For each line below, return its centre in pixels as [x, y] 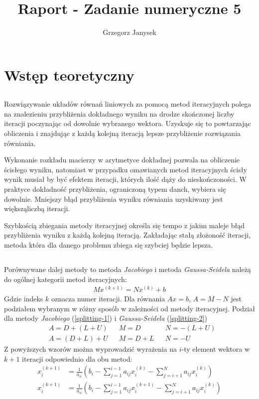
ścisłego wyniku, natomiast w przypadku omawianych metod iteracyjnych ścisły [126, 169]
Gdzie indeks [24, 299]
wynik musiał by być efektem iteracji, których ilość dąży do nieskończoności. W [125, 179]
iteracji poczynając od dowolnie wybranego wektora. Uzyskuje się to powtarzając [128, 123]
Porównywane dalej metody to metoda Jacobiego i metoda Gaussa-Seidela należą [128, 269]
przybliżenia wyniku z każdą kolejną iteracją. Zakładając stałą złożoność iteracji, [128, 235]
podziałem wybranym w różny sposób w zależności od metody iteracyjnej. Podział [129, 308]
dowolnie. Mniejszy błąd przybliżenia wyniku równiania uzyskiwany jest [114, 199]
